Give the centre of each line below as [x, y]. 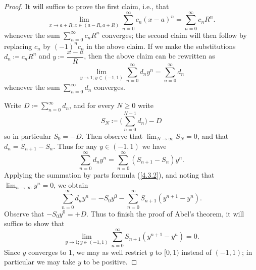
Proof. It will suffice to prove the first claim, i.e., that [87, 6]
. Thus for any [75, 146]
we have [154, 146]
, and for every [92, 105]
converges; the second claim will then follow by [174, 35]
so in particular [28, 136]
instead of [196, 252]
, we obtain [71, 184]
